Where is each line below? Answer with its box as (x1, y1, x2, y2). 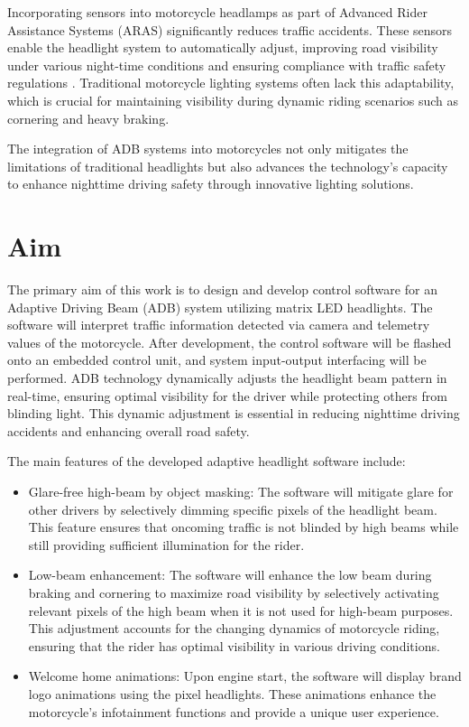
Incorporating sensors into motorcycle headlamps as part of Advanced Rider (7, 3, 428, 21)
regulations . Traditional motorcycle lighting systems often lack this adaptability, (7, 73, 455, 92)
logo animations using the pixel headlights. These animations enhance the (28, 684, 437, 703)
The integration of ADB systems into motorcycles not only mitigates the (7, 139, 409, 158)
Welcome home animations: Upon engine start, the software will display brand (28, 666, 462, 685)
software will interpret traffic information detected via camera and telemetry (7, 315, 430, 334)
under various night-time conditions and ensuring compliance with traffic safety (7, 55, 446, 74)
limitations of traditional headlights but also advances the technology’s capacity (7, 156, 448, 175)
